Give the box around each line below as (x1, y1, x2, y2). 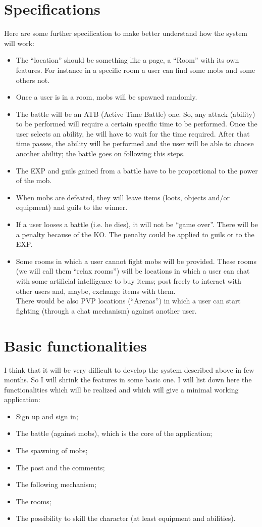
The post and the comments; (16, 462, 105, 472)
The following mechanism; (16, 479, 96, 490)
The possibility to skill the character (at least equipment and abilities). (16, 513, 236, 523)
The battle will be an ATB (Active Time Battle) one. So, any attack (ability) (16, 108, 255, 119)
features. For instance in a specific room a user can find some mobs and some (16, 64, 255, 75)
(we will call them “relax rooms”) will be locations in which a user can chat (16, 266, 250, 276)
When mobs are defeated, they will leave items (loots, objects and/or (16, 192, 230, 202)
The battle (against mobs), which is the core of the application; (16, 428, 213, 438)
